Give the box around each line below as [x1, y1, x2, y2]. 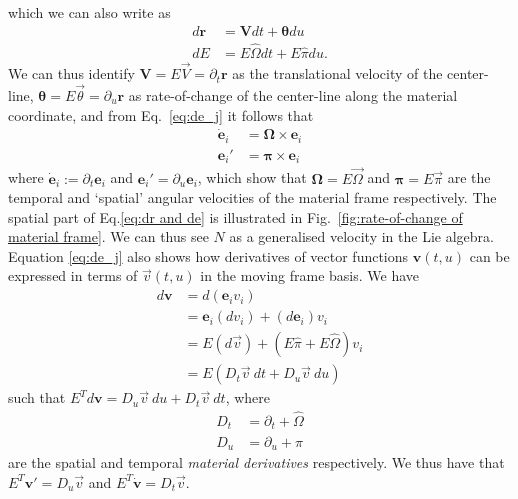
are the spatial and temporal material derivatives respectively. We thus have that [8, 452, 505, 473]
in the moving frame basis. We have [200, 265, 420, 286]
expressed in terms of [8, 265, 138, 286]
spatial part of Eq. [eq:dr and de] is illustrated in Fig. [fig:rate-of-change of [8, 206, 463, 227]
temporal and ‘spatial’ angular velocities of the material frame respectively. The [8, 187, 497, 208]
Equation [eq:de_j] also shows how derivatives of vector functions [8, 245, 409, 266]
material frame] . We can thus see [8, 226, 209, 247]
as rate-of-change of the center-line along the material [128, 84, 458, 105]
